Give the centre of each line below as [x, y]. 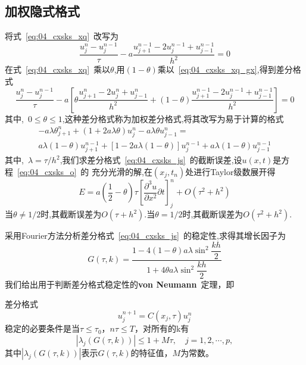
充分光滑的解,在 [122, 171]
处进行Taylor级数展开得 [230, 171]
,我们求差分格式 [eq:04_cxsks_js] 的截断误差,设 [151, 160]
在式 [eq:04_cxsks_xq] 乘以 [58, 69]
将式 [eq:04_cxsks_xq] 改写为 [62, 36]
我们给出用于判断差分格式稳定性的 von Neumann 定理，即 [120, 284]
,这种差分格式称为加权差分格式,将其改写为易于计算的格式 [173, 118]
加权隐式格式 [42, 11]
